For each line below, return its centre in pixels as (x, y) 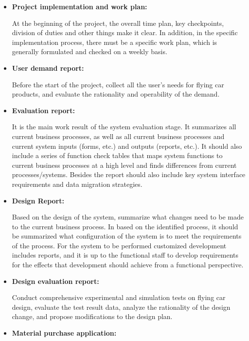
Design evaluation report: (55, 281)
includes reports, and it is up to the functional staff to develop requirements (125, 255)
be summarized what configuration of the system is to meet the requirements (127, 236)
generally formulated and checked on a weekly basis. (89, 51)
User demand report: (48, 68)
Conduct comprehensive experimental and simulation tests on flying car (119, 297)
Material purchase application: (64, 333)
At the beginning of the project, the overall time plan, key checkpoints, (118, 23)
